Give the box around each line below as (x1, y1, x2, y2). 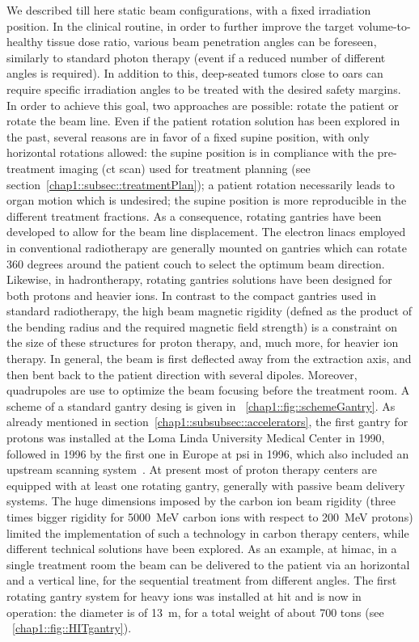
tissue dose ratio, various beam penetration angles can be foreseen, (46, 33, 377, 50)
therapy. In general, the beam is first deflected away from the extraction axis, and (6, 350, 412, 367)
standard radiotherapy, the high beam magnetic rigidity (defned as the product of (6, 302, 412, 319)
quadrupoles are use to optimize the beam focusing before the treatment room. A (6, 382, 410, 399)
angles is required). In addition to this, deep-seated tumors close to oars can (6, 65, 383, 82)
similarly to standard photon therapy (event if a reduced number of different (6, 49, 386, 65)
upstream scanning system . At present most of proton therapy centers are (6, 461, 378, 478)
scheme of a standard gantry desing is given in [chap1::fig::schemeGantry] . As (6, 397, 396, 414)
